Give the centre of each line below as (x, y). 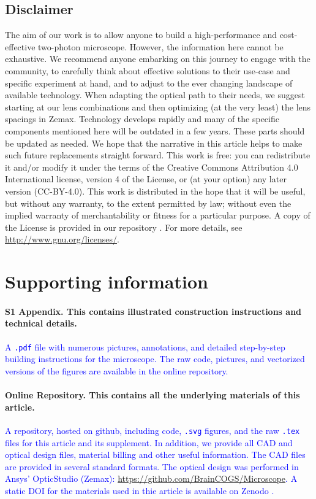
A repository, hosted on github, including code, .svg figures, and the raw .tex (152, 430)
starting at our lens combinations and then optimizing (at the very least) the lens (158, 106)
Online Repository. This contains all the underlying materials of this (152, 395)
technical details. (41, 323)
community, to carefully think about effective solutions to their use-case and (148, 70)
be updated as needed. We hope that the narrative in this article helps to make (154, 143)
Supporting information (107, 281)
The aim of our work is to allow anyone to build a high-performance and (141, 35)
